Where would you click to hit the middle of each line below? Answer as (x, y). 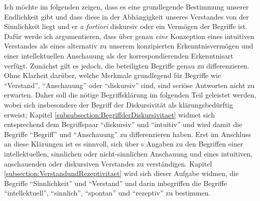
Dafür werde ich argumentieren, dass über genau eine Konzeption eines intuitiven (129, 36)
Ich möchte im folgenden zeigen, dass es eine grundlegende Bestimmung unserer (126, 6)
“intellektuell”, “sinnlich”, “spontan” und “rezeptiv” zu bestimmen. (107, 193)
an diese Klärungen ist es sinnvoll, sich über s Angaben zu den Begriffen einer (124, 144)
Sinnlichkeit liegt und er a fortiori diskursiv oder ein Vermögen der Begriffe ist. (126, 26)
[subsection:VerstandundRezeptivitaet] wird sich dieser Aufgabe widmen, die (121, 173)
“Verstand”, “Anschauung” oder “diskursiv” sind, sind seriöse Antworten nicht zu (129, 85)
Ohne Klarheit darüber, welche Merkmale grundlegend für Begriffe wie (113, 75)
